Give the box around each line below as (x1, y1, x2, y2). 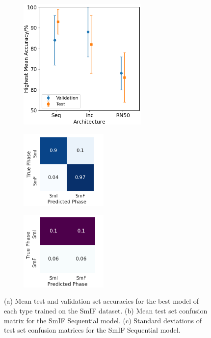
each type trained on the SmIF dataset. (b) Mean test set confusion (4, 305, 208, 315)
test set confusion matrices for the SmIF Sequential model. (4, 325, 181, 335)
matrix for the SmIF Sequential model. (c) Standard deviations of (4, 315, 202, 325)
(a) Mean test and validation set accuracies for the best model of (4, 296, 199, 306)
